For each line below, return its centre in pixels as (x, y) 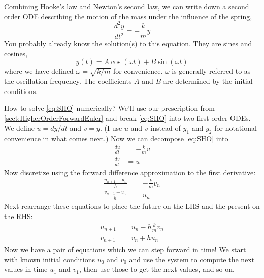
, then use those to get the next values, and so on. (157, 269)
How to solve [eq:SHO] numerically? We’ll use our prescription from (110, 108)
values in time (26, 269)
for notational (236, 128)
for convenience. (138, 71)
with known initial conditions (50, 259)
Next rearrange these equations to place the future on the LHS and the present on (132, 206)
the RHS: (19, 216)
